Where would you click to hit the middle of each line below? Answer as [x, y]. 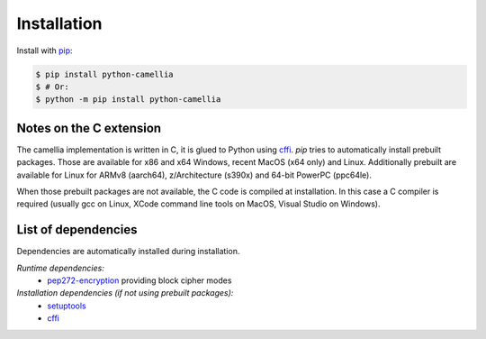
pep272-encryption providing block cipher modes [139, 280]
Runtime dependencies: [61, 268]
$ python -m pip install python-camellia [128, 100]
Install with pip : [45, 50]
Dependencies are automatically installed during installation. [128, 252]
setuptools [67, 306]
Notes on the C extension [89, 128]
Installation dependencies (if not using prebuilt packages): [125, 293]
